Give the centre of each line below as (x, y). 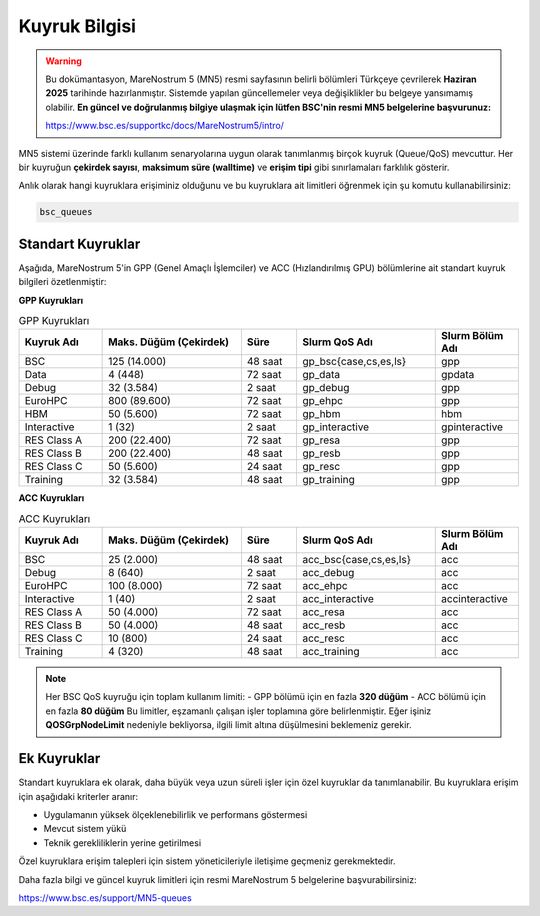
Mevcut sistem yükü (85, 829)
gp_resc (321, 467)
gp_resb (321, 453)
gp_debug (325, 388)
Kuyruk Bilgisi (77, 26)
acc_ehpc (325, 586)
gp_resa (320, 440)
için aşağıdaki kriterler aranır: (78, 796)
